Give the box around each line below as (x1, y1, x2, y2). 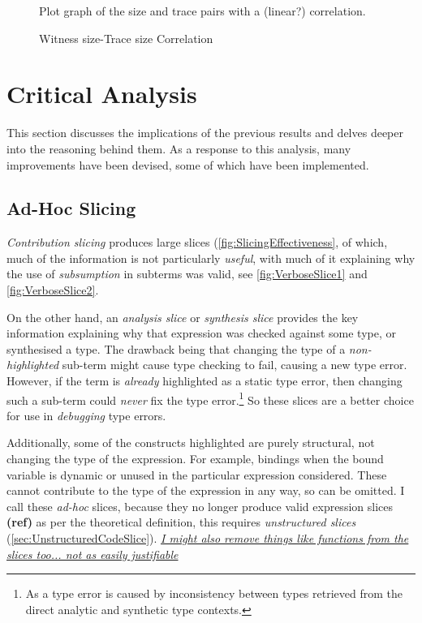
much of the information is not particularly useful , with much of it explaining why (6, 249, 416, 266)
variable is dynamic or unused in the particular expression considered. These (6, 466, 387, 483)
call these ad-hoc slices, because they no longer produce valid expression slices (6, 497, 393, 514)
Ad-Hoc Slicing (6, 195, 136, 221)
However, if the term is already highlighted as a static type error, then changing (6, 372, 403, 389)
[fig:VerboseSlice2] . (6, 281, 99, 299)
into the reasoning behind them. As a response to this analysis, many (6, 140, 351, 157)
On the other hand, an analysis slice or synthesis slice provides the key (6, 308, 359, 325)
